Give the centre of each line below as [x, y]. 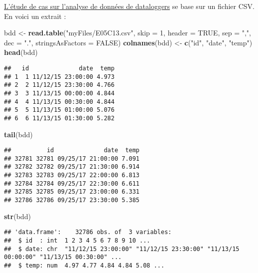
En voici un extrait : [35, 16]
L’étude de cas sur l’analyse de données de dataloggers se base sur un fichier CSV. [129, 6]
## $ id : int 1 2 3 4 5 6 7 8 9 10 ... [77, 241]
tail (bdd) [18, 134]
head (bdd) [21, 52]
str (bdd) [17, 216]
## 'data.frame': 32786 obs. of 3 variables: [88, 232]
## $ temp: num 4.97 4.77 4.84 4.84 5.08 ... [84, 265]
